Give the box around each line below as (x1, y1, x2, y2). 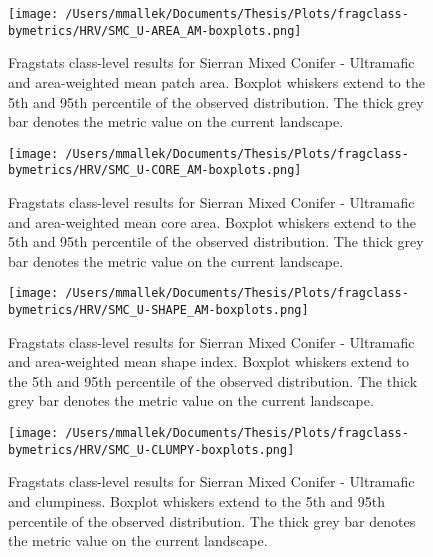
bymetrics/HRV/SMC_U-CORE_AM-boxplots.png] (8, 163, 302, 178)
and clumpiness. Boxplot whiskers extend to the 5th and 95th (8, 490, 385, 511)
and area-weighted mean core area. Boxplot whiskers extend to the (8, 211, 417, 232)
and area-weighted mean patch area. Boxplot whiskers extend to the (8, 71, 425, 92)
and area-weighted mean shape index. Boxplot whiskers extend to (8, 351, 410, 372)
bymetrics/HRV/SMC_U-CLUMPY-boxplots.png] (8, 442, 295, 457)
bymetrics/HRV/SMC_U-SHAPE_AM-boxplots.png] (8, 303, 309, 318)
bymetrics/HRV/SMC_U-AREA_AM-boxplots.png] (8, 23, 302, 38)
